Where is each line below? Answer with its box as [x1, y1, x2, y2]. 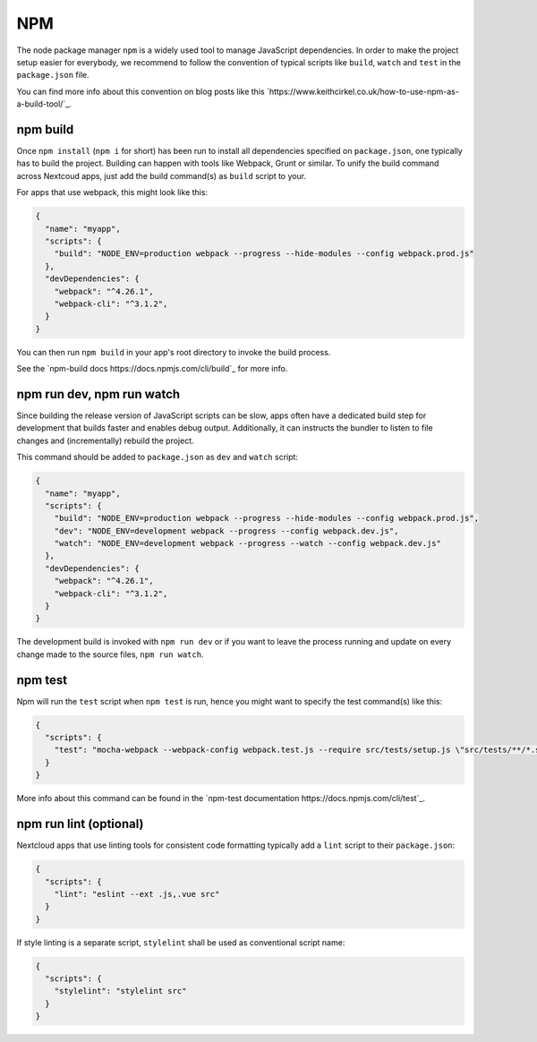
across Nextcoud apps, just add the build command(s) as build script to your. [16, 170, 307, 181]
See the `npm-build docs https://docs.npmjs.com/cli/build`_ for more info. [16, 363, 288, 374]
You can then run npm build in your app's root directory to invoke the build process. [16, 346, 331, 357]
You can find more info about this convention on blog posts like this [16, 86, 265, 97]
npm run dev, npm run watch [16, 386, 181, 402]
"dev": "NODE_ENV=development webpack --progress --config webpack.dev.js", [54, 525, 399, 536]
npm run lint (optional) [16, 816, 144, 832]
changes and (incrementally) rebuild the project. [16, 435, 194, 446]
